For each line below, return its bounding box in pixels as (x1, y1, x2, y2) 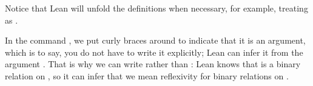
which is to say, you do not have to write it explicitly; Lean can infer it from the (5, 45, 303, 58)
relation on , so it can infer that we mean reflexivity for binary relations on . (5, 69, 289, 82)
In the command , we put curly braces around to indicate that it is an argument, (5, 34, 306, 47)
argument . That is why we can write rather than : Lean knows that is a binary (5, 58, 301, 70)
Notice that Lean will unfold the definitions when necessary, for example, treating (5, 2, 308, 14)
